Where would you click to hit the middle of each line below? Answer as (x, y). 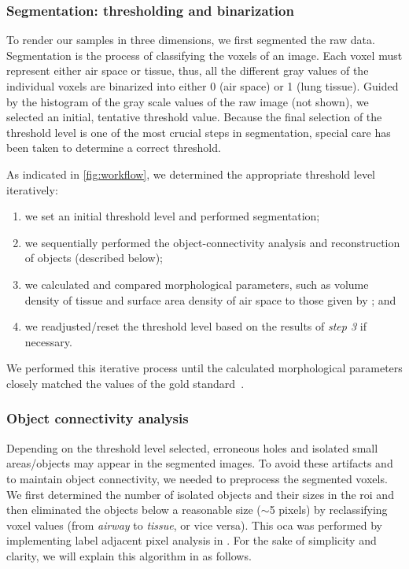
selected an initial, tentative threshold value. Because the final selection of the (194, 117)
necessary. (48, 341)
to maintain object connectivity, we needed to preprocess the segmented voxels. (197, 478)
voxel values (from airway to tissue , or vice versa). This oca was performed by (194, 525)
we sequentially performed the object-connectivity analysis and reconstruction (212, 242)
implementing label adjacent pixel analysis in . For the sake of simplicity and (192, 540)
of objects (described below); (94, 258)
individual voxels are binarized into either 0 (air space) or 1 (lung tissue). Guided (203, 86)
